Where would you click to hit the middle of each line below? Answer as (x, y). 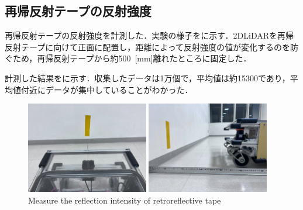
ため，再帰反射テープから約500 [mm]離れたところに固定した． (132, 58)
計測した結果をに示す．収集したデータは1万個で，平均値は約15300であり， (147, 78)
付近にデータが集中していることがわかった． (107, 89)
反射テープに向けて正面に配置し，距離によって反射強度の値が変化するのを (148, 47)
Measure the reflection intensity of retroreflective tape (125, 200)
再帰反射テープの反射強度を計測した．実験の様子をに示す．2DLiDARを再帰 (149, 35)
